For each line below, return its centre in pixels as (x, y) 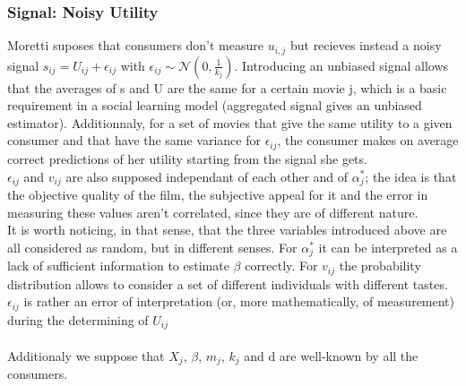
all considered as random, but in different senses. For (152, 247)
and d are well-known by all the (331, 355)
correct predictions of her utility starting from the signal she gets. (187, 158)
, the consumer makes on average (368, 140)
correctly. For (281, 266)
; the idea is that (411, 176)
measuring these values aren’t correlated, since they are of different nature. (213, 212)
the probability (380, 266)
